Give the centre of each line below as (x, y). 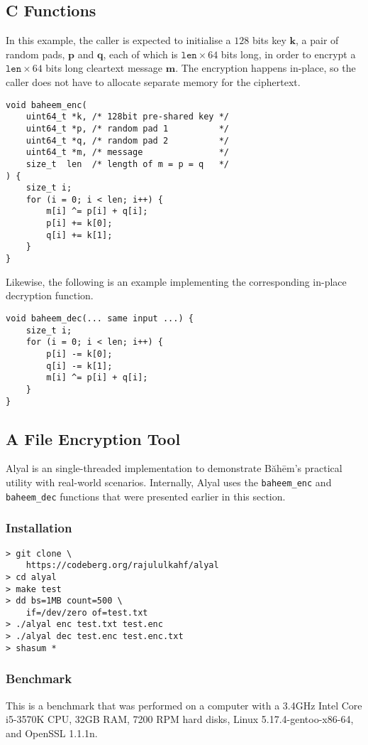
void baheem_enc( (46, 105)
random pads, (35, 54)
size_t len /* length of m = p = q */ (127, 164)
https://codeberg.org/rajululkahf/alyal (122, 566)
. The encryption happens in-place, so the (266, 68)
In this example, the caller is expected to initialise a (118, 40)
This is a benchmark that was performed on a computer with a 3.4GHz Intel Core (184, 705)
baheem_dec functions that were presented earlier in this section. (146, 496)
